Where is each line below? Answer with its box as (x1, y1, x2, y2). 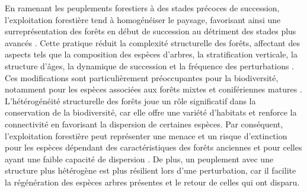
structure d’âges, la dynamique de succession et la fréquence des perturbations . (5, 59, 295, 72)
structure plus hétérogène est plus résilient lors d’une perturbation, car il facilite (5, 164, 296, 177)
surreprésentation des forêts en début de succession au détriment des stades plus (5, 25, 296, 37)
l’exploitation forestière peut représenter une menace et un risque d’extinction (5, 129, 287, 142)
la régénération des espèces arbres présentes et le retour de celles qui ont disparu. (5, 175, 300, 188)
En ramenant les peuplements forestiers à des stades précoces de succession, (5, 2, 280, 14)
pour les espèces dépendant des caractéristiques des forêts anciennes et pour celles (5, 141, 302, 153)
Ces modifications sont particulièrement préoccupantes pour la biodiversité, (5, 71, 279, 84)
